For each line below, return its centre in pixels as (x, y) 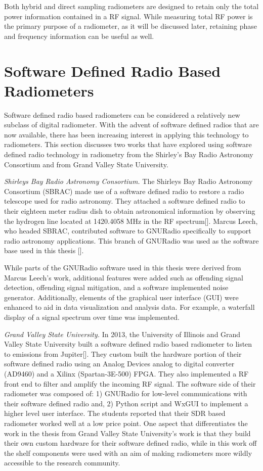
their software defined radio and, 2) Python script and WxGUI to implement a (126, 403)
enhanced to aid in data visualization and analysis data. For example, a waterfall (129, 307)
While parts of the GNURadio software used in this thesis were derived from (123, 267)
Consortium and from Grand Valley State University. (86, 164)
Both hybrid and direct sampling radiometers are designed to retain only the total (131, 6)
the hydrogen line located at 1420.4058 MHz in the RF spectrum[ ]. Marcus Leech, (131, 221)
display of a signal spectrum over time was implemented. (92, 317)
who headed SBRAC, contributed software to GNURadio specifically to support (128, 231)
